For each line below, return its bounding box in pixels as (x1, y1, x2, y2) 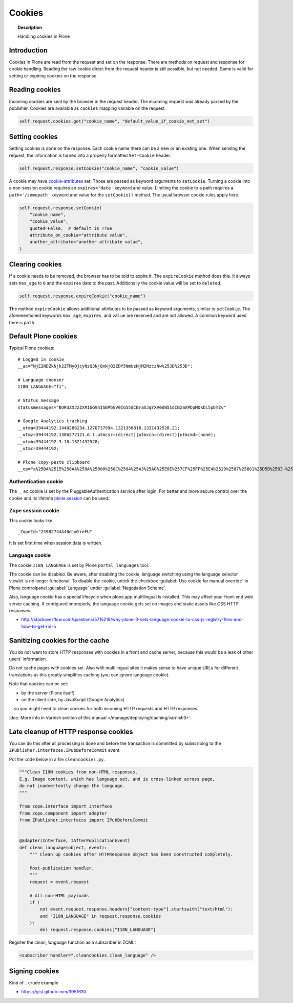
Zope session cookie (9, 507, 60, 514)
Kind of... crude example (9, 979, 59, 985)
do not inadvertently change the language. (19, 783, 126, 788)
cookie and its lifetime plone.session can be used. (9, 495, 110, 501)
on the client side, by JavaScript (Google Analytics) (21, 697, 125, 703)
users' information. (9, 656, 47, 662)
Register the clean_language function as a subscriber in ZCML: (9, 939, 136, 945)
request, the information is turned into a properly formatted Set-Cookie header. (9, 152, 171, 158)
